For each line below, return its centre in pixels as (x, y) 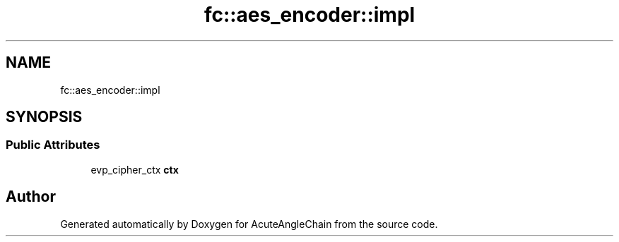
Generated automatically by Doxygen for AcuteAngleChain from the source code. (249, 224)
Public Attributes (53, 145)
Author (31, 197)
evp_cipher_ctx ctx (135, 169)
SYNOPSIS (44, 117)
